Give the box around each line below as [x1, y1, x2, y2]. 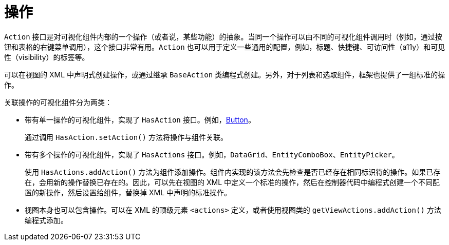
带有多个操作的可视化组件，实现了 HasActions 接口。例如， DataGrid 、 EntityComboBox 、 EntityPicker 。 [25, 150, 399, 159]
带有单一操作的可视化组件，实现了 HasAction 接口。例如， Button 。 [25, 115, 255, 124]
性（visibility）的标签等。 [4, 52, 89, 62]
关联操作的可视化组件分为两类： [4, 97, 112, 107]
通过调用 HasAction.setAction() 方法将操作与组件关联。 [25, 132, 228, 141]
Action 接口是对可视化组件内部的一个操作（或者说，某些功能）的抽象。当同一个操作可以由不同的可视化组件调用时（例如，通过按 [4, 32, 442, 41]
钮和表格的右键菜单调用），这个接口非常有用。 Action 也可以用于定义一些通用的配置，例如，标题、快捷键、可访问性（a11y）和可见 [4, 42, 445, 51]
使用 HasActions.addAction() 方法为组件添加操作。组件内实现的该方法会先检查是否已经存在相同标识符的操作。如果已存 [25, 167, 441, 176]
